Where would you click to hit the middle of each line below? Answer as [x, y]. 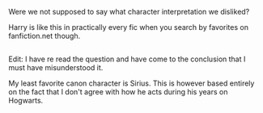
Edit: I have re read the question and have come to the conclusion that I [127, 59]
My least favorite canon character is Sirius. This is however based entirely [131, 83]
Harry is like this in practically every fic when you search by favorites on [129, 27]
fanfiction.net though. [45, 36]
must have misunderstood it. [56, 68]
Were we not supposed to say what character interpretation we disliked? [129, 12]
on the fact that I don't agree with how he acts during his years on [118, 92]
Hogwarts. [26, 101]
